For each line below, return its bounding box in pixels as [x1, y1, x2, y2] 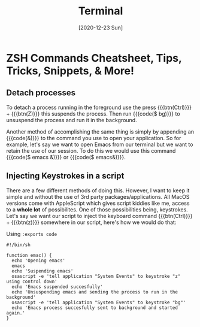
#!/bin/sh [6, 241, 31, 248]
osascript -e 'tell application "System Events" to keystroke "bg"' [11, 299, 186, 305]
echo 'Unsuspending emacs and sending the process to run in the [11, 289, 178, 295]
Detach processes [6, 88, 76, 98]
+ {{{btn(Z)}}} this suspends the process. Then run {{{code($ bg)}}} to [6, 110, 181, 117]
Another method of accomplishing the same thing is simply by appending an [6, 128, 195, 135]
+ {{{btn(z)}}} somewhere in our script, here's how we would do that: [6, 219, 177, 226]
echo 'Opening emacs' [11, 258, 66, 264]
